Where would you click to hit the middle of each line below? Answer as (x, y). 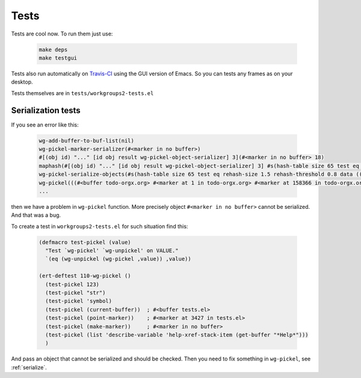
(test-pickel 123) (72, 284)
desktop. (22, 82)
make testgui (58, 58)
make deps (53, 49)
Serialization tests (46, 110)
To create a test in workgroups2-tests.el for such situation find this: (100, 226)
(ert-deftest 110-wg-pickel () (85, 276)
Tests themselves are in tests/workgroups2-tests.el (82, 93)
